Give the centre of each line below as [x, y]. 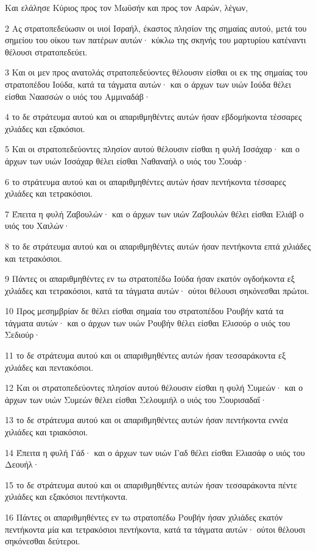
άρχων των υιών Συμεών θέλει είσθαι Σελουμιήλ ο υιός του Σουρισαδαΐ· [136, 399]
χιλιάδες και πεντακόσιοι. [49, 367]
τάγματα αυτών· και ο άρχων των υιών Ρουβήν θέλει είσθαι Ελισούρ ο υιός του [148, 322]
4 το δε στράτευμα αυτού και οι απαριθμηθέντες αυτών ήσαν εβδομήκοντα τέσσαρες [153, 117]
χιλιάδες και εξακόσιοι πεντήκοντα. [66, 497]
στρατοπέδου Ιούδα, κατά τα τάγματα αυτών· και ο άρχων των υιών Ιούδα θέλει [148, 84]
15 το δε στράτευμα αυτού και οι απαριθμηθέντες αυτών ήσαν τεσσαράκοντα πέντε [151, 484]
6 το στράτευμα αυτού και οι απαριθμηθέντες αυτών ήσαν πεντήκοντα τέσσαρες [146, 181]
